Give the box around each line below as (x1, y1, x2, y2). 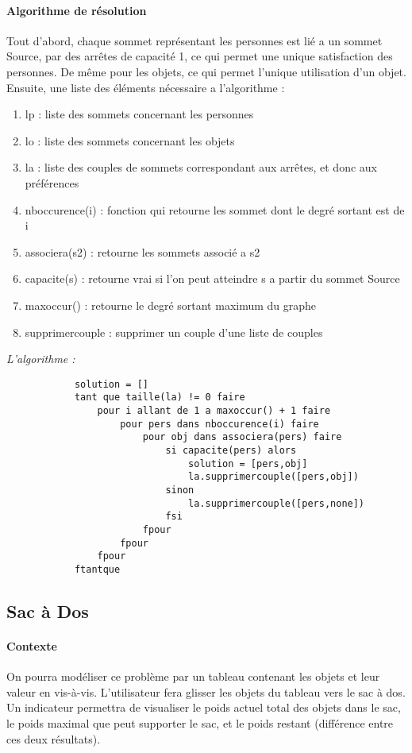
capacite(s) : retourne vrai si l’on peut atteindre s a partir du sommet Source (25, 270, 400, 287)
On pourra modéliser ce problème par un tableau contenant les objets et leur (6, 668, 380, 685)
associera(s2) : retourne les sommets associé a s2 (25, 243, 260, 260)
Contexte (6, 637, 57, 654)
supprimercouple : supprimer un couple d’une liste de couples (25, 323, 323, 340)
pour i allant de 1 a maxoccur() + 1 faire (97, 405, 331, 417)
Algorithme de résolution (6, 2, 147, 18)
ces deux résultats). (6, 730, 101, 747)
